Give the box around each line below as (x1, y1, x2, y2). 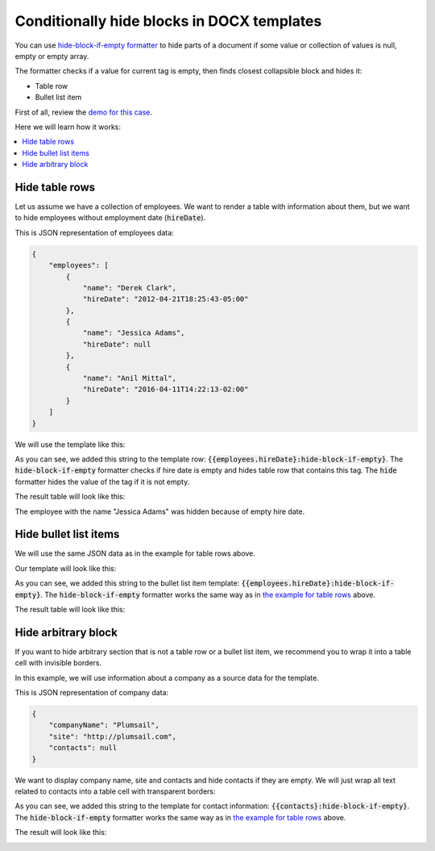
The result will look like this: (14, 828, 107, 837)
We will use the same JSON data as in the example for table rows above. (14, 549, 255, 558)
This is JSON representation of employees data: (14, 227, 175, 237)
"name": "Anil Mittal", (82, 373, 177, 383)
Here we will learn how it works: (14, 122, 121, 131)
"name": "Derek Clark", (82, 283, 177, 292)
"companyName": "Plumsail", (48, 720, 160, 730)
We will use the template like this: (14, 440, 126, 449)
